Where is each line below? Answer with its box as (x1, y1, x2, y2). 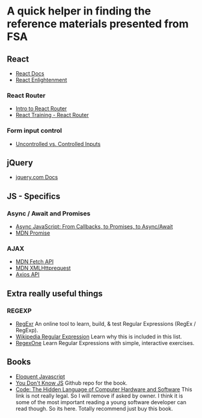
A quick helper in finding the (7, 4, 151, 18)
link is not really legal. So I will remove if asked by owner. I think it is (15, 392, 183, 399)
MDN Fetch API (15, 258, 54, 265)
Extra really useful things (7, 288, 103, 299)
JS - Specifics (7, 191, 61, 201)
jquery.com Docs (15, 174, 58, 181)
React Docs (15, 70, 44, 77)
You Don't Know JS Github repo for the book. (15, 379, 128, 387)
